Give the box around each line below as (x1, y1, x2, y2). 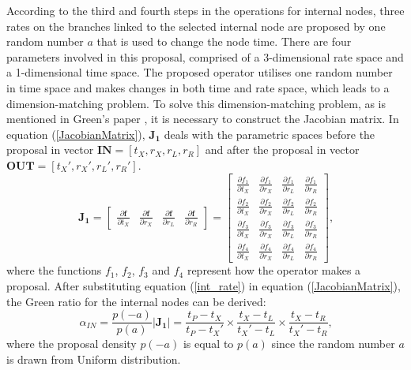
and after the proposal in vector (205, 141, 360, 158)
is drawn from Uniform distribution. (6, 350, 181, 367)
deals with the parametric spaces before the (164, 125, 375, 142)
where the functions (6, 262, 102, 278)
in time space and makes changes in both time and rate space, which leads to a (6, 79, 390, 95)
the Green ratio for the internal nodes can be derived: (6, 293, 266, 309)
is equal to (183, 335, 234, 352)
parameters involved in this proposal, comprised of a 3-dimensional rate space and (6, 48, 404, 65)
